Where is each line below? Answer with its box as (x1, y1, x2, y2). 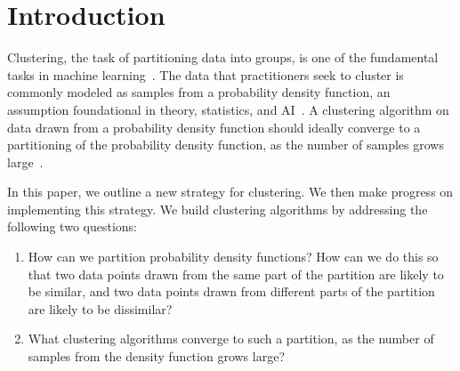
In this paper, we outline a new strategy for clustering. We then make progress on (7, 182, 454, 201)
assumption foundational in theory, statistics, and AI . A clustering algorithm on (7, 100, 449, 118)
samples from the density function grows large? (28, 347, 285, 366)
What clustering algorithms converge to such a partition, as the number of (28, 329, 434, 348)
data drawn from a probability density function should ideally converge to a (7, 117, 421, 136)
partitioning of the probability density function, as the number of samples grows (7, 135, 444, 154)
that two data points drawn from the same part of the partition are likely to (28, 264, 444, 283)
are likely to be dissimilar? (28, 299, 173, 318)
